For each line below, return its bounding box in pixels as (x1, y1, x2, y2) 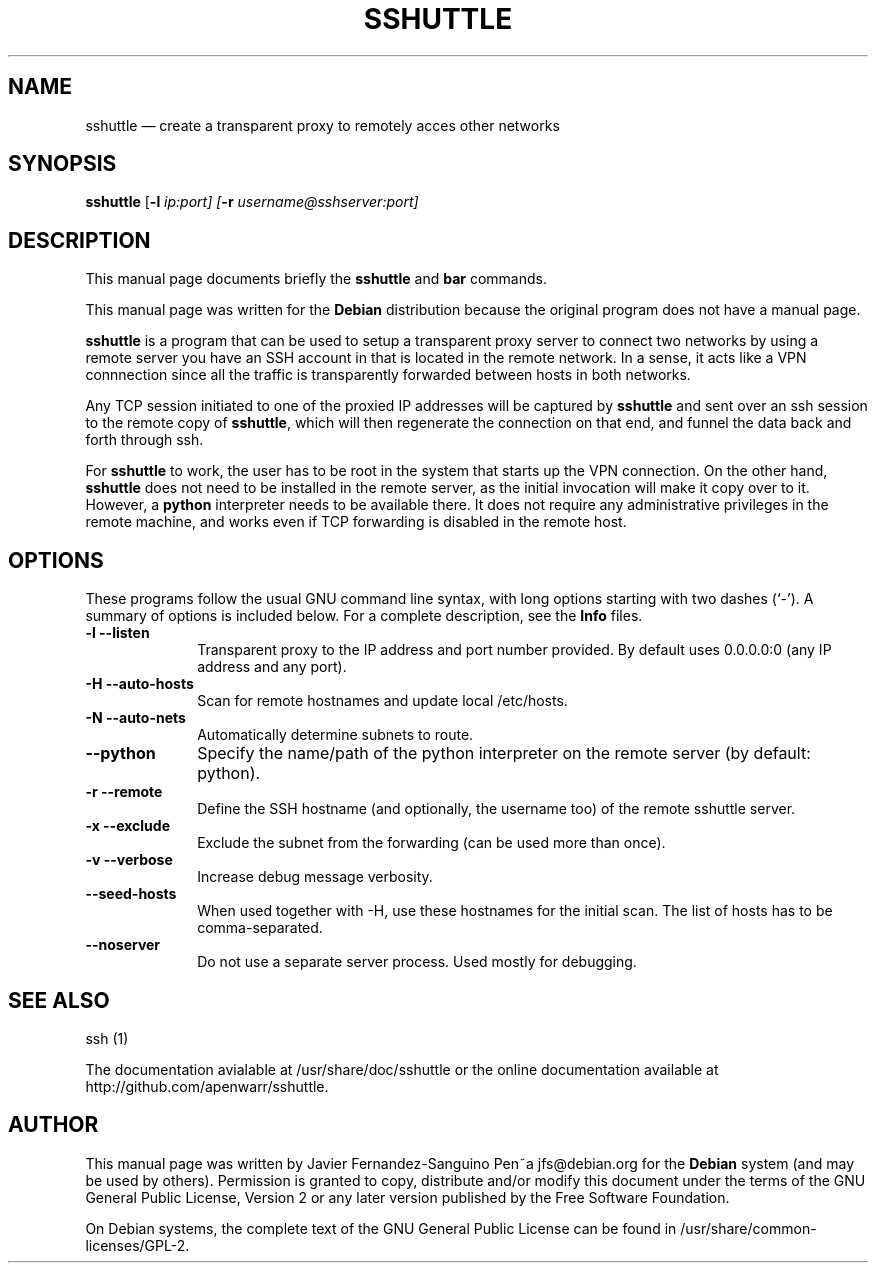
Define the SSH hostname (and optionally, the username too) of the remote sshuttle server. (197, 800, 796, 818)
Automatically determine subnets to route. (197, 726, 474, 744)
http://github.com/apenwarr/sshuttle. (85, 1077, 329, 1095)
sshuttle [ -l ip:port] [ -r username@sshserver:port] (85, 193, 419, 211)
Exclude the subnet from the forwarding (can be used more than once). (197, 834, 666, 852)
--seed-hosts (85, 885, 177, 903)
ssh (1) (85, 1029, 129, 1047)
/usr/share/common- (680, 1219, 817, 1237)
